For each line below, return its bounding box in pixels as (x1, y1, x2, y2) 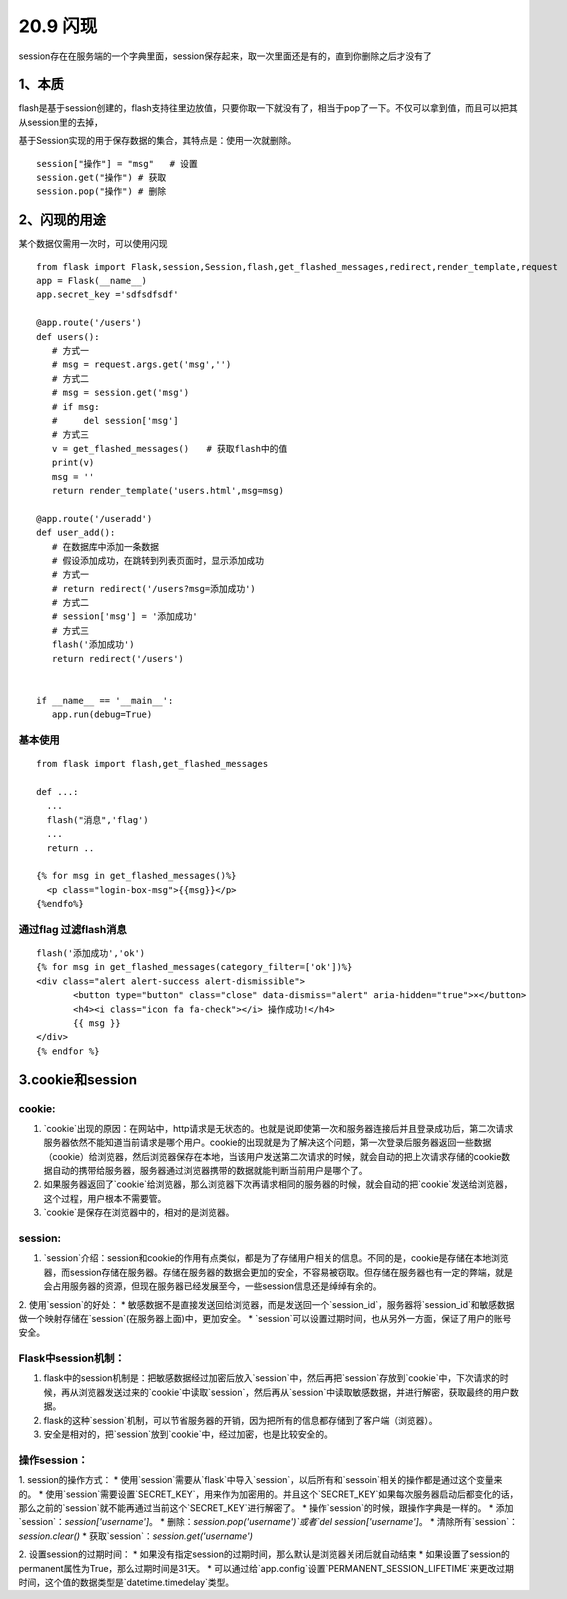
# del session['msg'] (51, 415, 179, 426)
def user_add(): (36, 527, 116, 539)
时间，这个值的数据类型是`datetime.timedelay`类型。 (18, 1576, 235, 1588)
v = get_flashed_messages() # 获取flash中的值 (51, 443, 288, 454)
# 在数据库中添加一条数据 (51, 541, 160, 552)
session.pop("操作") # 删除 (36, 186, 167, 197)
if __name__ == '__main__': (36, 695, 174, 706)
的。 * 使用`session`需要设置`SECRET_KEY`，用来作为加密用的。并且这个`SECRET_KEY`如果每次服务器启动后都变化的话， (18, 1488, 519, 1500)
